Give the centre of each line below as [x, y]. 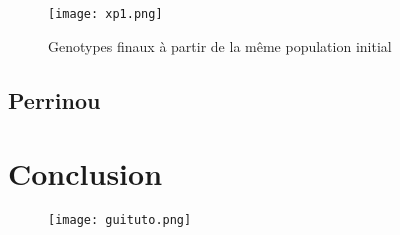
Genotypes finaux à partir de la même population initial [220, 45]
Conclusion [85, 173]
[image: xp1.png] [105, 14]
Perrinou [54, 99]
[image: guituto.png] [120, 220]
